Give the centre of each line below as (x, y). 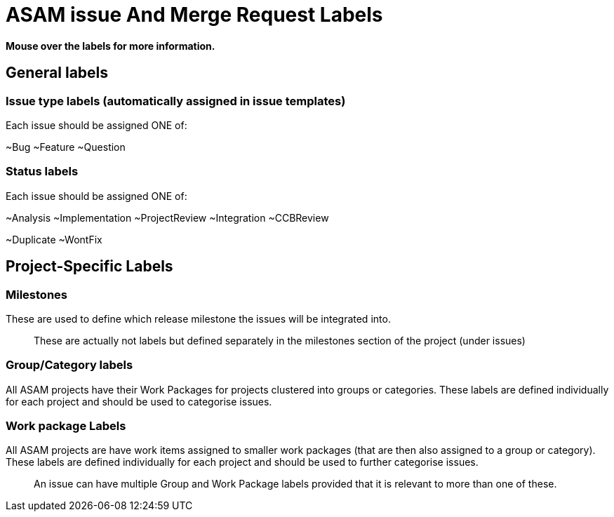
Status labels (42, 172)
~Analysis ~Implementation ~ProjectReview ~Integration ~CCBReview (167, 217)
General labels (57, 73)
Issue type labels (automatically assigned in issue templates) (176, 101)
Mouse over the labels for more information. (111, 46)
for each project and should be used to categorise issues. (139, 401)
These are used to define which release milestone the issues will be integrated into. (198, 318)
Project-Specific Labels (89, 267)
